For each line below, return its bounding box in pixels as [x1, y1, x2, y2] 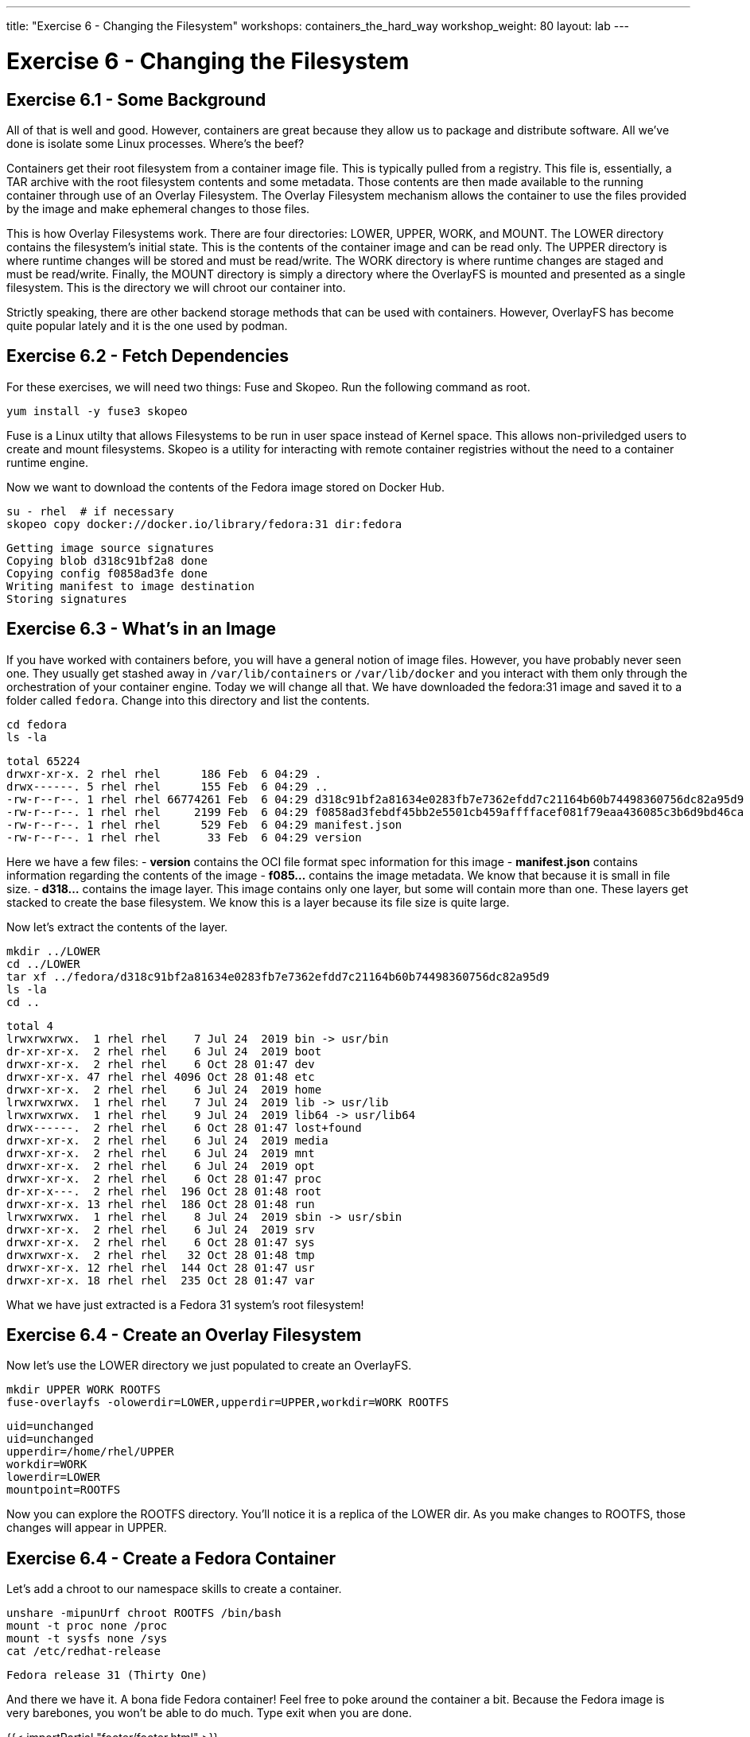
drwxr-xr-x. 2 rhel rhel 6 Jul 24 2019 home [6, 1082, 322, 1096]
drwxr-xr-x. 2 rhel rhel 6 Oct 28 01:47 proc [6, 1172, 322, 1185]
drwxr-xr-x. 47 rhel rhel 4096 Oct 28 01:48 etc [6, 1070, 315, 1083]
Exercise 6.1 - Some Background [6, 89, 266, 110]
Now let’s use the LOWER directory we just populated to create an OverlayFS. [6, 1358, 412, 1373]
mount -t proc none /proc [6, 1619, 168, 1633]
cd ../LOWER [6, 957, 80, 970]
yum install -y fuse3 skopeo [6, 404, 188, 418]
